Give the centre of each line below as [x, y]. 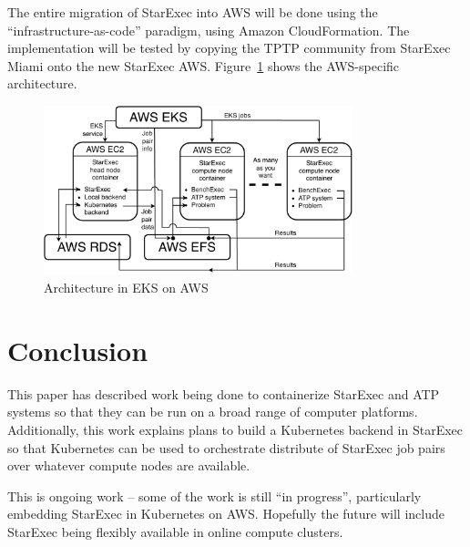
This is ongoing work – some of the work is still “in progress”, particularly [215, 495]
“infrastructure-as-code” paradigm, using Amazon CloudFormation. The [209, 30]
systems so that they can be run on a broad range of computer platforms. [213, 412]
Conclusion [78, 350]
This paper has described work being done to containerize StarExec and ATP [224, 393]
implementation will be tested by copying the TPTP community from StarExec [229, 48]
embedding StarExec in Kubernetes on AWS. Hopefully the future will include [226, 514]
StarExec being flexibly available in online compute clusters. [175, 531]
